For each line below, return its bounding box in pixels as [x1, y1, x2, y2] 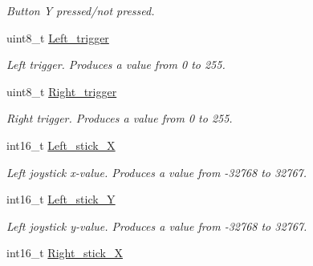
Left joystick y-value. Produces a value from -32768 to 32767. [6, 217, 307, 234]
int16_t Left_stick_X [6, 136, 116, 153]
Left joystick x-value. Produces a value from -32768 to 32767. [6, 163, 307, 180]
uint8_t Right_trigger [6, 83, 117, 99]
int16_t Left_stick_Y [6, 191, 116, 208]
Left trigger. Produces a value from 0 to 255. [6, 56, 226, 73]
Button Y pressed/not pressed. [6, 2, 155, 18]
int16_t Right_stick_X [6, 244, 123, 261]
